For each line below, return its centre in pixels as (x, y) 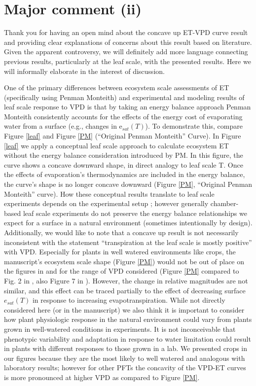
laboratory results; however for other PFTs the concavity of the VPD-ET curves (125, 368)
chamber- (224, 203)
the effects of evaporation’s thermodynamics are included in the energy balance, (125, 174)
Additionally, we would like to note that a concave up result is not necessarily (121, 232)
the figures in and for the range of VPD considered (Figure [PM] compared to (122, 271)
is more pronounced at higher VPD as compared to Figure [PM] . (102, 377)
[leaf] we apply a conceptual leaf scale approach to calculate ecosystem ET (116, 145)
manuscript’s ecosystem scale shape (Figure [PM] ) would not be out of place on (124, 261)
